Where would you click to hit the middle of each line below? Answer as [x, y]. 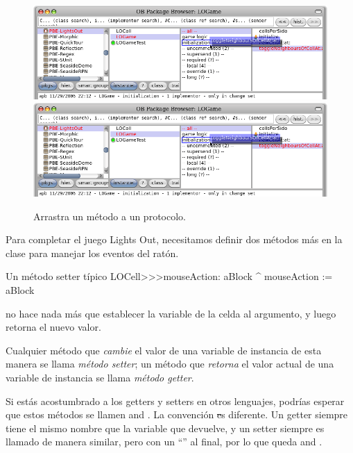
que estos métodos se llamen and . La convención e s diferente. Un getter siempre [177, 414]
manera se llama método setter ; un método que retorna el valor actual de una [170, 364]
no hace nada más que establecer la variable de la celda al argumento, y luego [171, 313]
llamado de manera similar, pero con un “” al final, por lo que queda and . [164, 442]
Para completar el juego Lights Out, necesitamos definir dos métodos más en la [174, 239]
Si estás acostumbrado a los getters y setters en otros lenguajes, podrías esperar [175, 401]
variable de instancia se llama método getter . [100, 378]
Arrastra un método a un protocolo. [110, 216]
